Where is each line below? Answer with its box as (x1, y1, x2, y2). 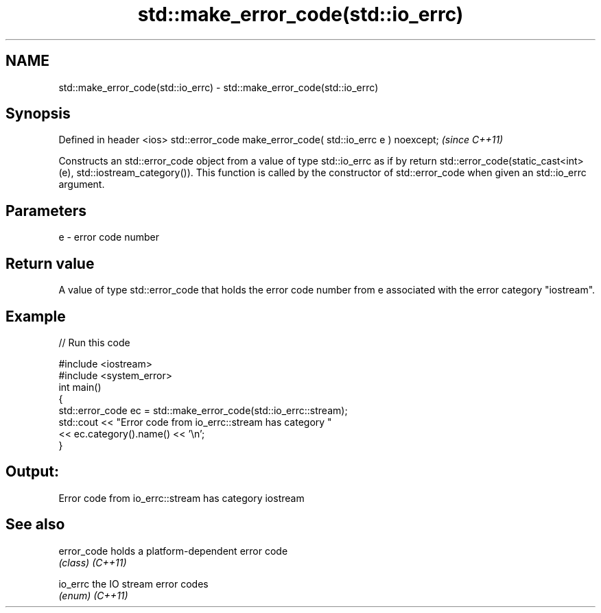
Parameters (5, 202, 86, 219)
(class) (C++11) (58, 556, 127, 568)
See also (5, 516, 65, 533)
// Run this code (58, 336, 130, 348)
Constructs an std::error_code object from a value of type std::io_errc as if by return (58, 155, 437, 167)
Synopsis (5, 105, 71, 123)
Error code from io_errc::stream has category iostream (58, 492, 305, 504)
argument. (58, 178, 105, 191)
